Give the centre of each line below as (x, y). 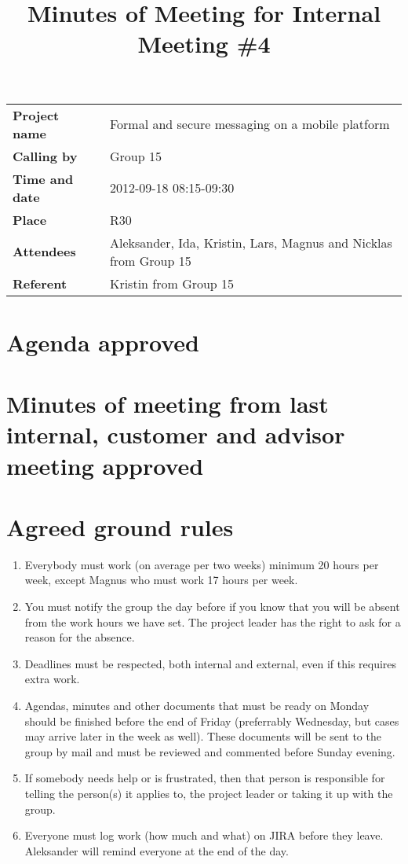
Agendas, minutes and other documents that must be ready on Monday (197, 705)
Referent (40, 283)
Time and (43, 178)
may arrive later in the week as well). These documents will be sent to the (203, 736)
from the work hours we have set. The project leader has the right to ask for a (213, 621)
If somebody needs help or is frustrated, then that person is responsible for (205, 778)
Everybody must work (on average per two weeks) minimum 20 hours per (202, 564)
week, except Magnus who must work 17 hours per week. (161, 580)
